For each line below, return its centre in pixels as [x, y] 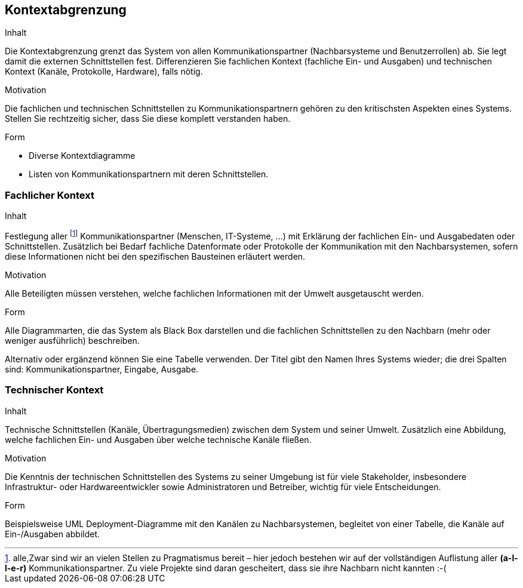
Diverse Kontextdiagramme [82, 156]
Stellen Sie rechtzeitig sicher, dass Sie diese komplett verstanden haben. [148, 119]
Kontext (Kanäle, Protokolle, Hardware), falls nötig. [104, 72]
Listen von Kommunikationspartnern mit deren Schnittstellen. [149, 174]
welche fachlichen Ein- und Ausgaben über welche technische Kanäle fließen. [158, 439]
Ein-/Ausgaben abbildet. [53, 534]
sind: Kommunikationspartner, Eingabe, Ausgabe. [102, 369]
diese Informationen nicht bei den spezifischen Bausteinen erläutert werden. [155, 256]
